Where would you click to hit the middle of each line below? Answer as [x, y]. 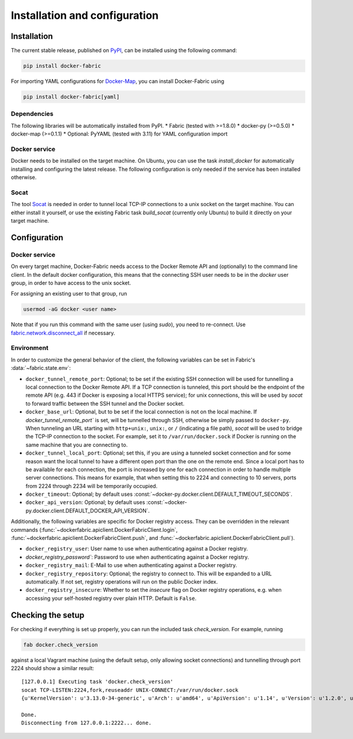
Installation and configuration [85, 15]
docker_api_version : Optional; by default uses [85, 502]
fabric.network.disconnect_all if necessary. [63, 333]
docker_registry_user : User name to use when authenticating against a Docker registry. [137, 549]
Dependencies [32, 114]
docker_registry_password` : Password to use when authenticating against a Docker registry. [137, 557]
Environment [30, 348]
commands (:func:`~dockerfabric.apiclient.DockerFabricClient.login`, [94, 529]
